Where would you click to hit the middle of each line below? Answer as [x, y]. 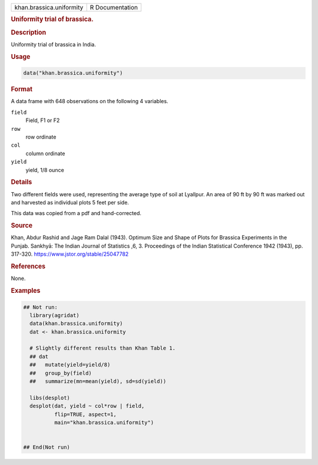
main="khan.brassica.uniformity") [104, 422]
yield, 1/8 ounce [45, 170]
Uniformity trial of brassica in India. [54, 44]
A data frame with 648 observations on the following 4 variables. [90, 101]
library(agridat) [54, 315]
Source [22, 226]
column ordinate [45, 153]
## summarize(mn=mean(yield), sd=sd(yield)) [98, 381]
